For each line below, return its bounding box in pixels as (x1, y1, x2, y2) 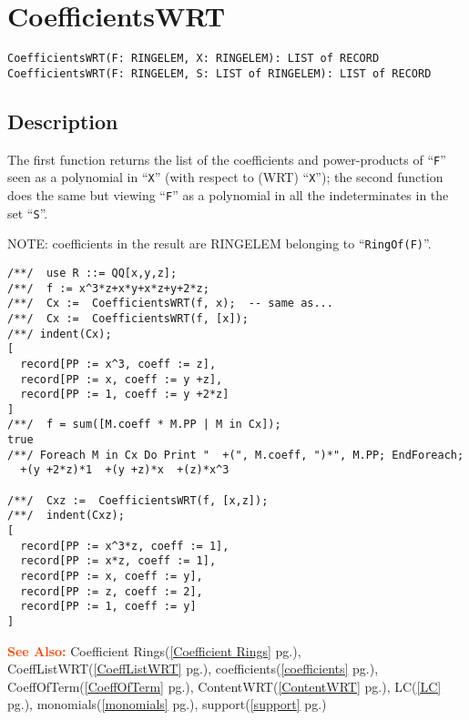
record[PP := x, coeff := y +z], (20, 372, 223, 386)
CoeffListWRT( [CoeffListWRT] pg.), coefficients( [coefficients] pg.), (7, 659, 379, 678)
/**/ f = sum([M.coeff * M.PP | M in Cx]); (7, 418, 281, 431)
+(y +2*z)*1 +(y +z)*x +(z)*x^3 (20, 463, 229, 477)
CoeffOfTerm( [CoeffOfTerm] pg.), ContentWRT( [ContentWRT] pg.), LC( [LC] (7, 676, 442, 695)
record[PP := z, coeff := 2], (20, 584, 203, 598)
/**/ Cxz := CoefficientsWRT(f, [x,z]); (7, 493, 269, 507)
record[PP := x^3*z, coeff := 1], (20, 539, 229, 553)
